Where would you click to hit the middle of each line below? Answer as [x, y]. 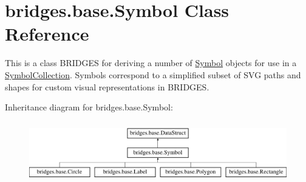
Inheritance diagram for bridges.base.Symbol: [89, 107]
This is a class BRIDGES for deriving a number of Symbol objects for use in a [151, 63]
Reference [47, 34]
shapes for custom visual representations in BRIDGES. [107, 86]
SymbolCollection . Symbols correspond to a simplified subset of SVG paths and [153, 74]
